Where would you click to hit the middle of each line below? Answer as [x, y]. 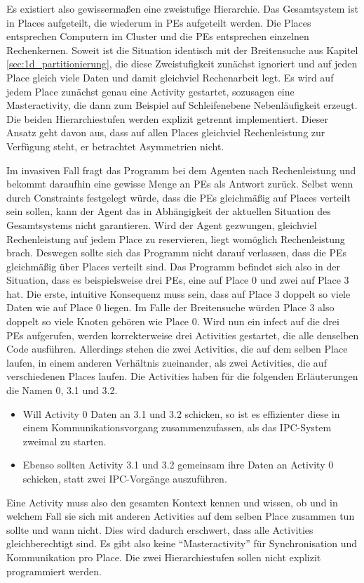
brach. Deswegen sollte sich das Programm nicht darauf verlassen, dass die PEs [177, 253]
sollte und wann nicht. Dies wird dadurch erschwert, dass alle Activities [160, 529]
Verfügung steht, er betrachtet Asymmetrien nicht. [115, 146]
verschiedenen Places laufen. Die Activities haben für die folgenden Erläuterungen [182, 376]
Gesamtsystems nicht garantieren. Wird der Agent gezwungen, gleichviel [162, 224]
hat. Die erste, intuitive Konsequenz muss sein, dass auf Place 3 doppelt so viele [178, 293]
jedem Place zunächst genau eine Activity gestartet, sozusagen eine [150, 91]
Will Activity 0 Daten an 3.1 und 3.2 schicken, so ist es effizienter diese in [181, 413]
